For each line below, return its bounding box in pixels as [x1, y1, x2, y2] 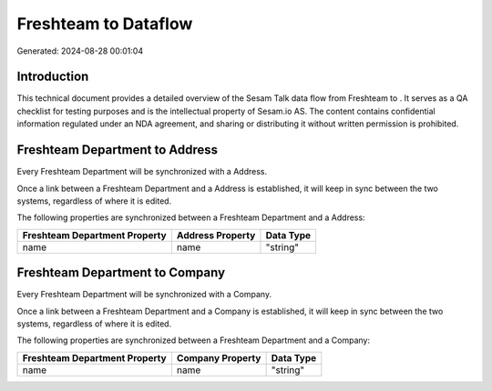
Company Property [176, 351, 261, 364]
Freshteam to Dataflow [16, 14, 193, 34]
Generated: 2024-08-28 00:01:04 [16, 45, 144, 56]
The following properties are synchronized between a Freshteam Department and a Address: [16, 212, 365, 223]
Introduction [16, 69, 89, 85]
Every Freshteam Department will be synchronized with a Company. [16, 289, 272, 300]
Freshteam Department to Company [16, 265, 226, 281]
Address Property [176, 228, 256, 241]
